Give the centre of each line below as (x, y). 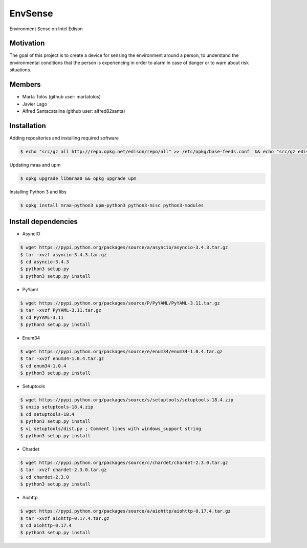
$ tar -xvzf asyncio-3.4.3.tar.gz (63, 255)
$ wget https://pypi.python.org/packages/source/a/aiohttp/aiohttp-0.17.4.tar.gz (126, 511)
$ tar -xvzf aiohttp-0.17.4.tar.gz (65, 518)
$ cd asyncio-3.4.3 (45, 262)
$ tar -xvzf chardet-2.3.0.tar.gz (63, 470)
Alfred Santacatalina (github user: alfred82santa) (74, 111)
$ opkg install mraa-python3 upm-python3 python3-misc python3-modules (112, 205)
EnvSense (31, 13)
